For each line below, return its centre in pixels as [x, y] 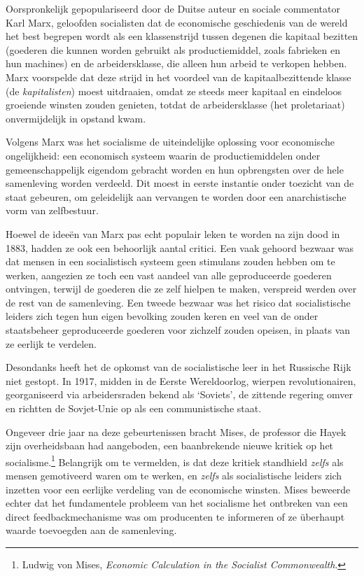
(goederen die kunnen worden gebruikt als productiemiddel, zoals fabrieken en [173, 49]
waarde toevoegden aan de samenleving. [91, 530]
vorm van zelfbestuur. [52, 210]
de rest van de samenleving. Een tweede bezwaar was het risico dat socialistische [178, 302]
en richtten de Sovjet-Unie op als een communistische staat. [134, 408]
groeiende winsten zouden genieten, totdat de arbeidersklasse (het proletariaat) [175, 105]
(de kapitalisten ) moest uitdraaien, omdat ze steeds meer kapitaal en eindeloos [174, 91]
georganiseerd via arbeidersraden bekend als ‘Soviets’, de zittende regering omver [180, 394]
